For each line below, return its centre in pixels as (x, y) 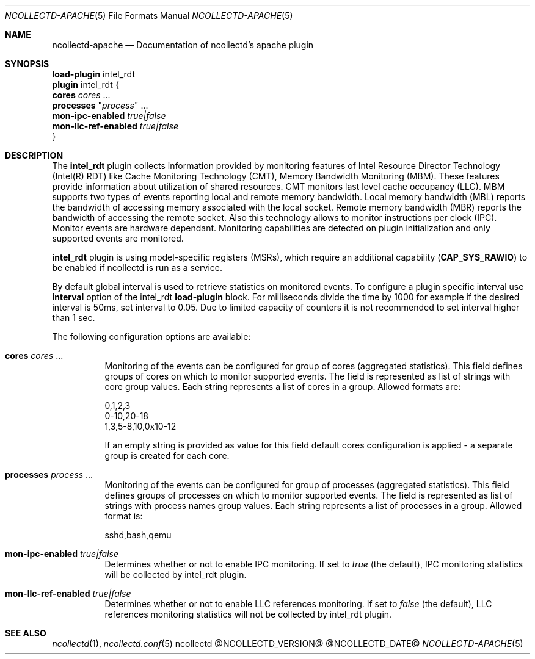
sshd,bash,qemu (138, 535)
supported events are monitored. (118, 238)
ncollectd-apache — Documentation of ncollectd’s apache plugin (183, 45)
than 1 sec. (74, 318)
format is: (124, 516)
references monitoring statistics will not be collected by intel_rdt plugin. (248, 614)
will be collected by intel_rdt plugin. (176, 574)
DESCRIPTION (34, 155)
